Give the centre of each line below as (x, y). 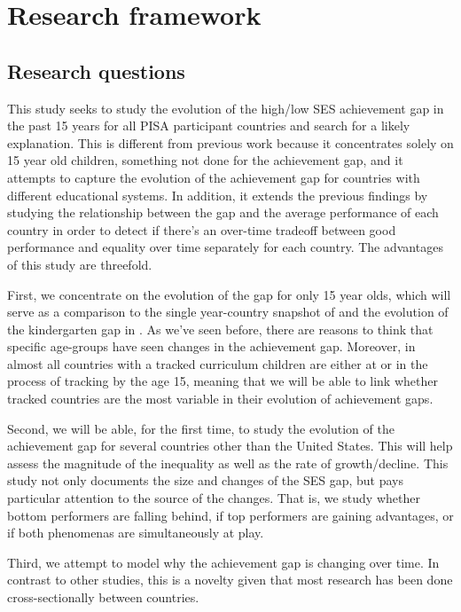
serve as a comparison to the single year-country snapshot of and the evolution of (228, 312)
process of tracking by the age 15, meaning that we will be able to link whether (223, 381)
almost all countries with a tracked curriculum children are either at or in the (218, 363)
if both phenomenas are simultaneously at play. (136, 533)
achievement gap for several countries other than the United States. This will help (230, 446)
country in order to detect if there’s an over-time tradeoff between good (202, 229)
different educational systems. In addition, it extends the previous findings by (218, 195)
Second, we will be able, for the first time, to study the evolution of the (201, 428)
